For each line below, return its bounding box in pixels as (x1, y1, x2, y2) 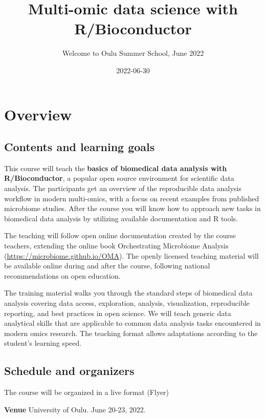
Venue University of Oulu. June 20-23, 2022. (4, 404, 146, 414)
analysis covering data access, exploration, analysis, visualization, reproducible (4, 298, 250, 308)
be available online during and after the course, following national (4, 260, 210, 271)
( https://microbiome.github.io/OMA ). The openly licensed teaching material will (4, 250, 259, 261)
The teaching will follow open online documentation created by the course (4, 230, 236, 241)
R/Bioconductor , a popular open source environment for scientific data (4, 173, 234, 183)
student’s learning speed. (4, 338, 82, 348)
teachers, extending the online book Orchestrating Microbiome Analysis (4, 240, 229, 251)
